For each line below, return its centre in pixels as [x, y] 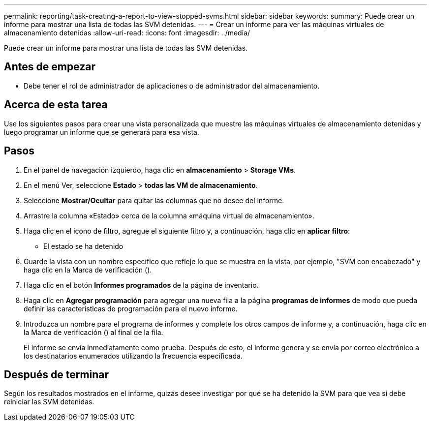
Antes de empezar [50, 67]
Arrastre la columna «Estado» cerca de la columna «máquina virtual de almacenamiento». [169, 215]
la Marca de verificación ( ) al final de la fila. [93, 332]
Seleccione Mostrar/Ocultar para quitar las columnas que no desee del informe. [154, 200]
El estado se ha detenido [83, 246]
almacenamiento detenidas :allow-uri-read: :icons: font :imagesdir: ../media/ [127, 33]
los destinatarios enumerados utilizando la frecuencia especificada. [133, 356]
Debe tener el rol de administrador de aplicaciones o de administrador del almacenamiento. [172, 86]
